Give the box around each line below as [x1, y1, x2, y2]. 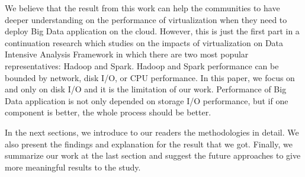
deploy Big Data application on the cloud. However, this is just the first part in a [5, 25, 300, 37]
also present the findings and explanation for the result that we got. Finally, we [5, 137, 293, 150]
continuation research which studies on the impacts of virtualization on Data [5, 36, 284, 49]
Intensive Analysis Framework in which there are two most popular [5, 48, 249, 60]
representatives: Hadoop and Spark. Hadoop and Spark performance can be [5, 59, 279, 72]
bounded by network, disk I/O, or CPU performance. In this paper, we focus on [5, 71, 295, 83]
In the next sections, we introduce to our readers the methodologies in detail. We [5, 125, 299, 138]
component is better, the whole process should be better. [5, 106, 211, 118]
